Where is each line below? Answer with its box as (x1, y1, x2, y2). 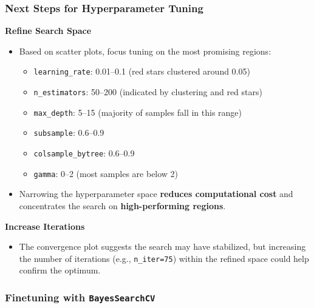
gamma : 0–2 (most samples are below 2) (33, 167, 179, 179)
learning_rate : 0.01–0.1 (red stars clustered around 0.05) (33, 65, 250, 78)
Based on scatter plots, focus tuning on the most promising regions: (19, 44, 271, 57)
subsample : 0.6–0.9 (33, 126, 104, 139)
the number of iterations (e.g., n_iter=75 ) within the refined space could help (19, 252, 309, 264)
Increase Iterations (5, 219, 85, 232)
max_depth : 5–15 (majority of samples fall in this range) (33, 105, 242, 118)
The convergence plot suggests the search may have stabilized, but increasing (19, 240, 306, 253)
